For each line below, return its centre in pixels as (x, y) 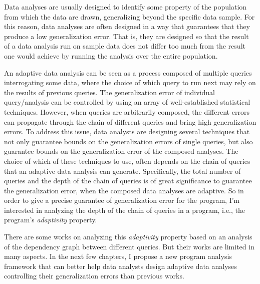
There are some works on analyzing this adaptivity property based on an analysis (128, 237)
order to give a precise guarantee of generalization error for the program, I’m (122, 200)
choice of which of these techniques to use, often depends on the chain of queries (127, 161)
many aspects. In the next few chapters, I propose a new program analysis (118, 256)
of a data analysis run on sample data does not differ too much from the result (125, 46)
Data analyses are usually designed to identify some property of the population (125, 7)
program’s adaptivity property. (51, 220)
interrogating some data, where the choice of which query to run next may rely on (130, 82)
